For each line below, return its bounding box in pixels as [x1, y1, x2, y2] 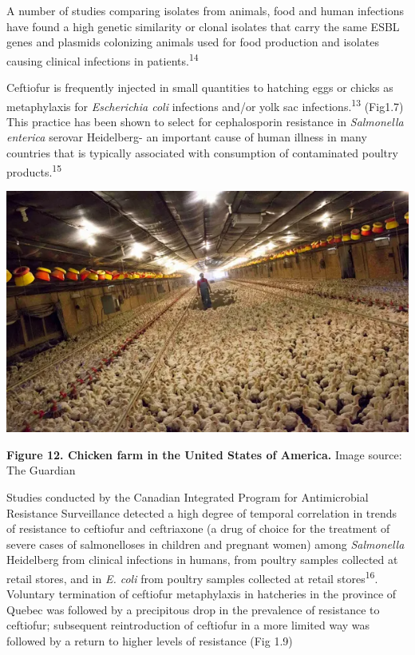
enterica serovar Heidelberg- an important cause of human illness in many [6, 129, 367, 145]
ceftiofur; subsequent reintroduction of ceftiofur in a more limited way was [6, 617, 370, 633]
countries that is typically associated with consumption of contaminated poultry [6, 145, 398, 161]
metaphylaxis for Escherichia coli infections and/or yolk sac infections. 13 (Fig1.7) [6, 95, 404, 114]
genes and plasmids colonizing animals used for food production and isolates [6, 34, 379, 50]
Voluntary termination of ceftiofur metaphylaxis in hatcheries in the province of [6, 586, 397, 602]
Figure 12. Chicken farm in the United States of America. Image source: [6, 446, 402, 462]
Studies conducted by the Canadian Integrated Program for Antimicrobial [6, 489, 369, 506]
